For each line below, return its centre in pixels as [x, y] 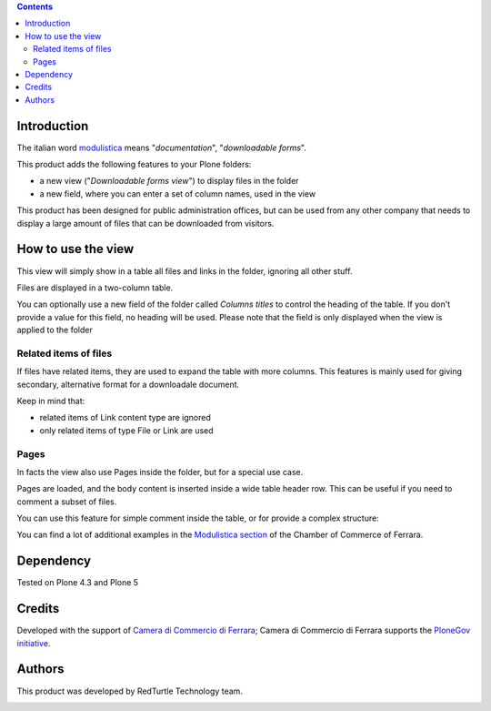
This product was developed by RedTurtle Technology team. [130, 691]
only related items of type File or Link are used [126, 430]
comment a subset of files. [67, 502]
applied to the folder [55, 330]
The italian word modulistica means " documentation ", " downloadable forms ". [161, 147]
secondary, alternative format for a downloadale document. [128, 384]
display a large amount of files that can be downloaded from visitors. [145, 223]
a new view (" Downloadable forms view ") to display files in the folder [169, 181]
